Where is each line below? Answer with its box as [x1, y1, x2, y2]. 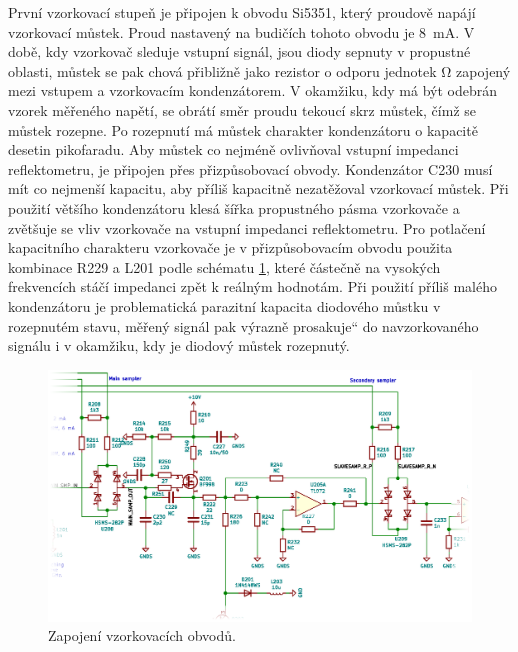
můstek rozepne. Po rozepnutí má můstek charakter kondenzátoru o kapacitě [8, 119, 478, 140]
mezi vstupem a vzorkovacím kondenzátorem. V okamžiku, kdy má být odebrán [8, 80, 498, 101]
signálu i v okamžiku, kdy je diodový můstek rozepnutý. [8, 335, 350, 356]
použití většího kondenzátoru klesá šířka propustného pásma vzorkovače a [8, 197, 460, 218]
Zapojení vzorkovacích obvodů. [48, 625, 236, 646]
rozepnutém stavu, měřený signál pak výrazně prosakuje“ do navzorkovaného [8, 315, 479, 336]
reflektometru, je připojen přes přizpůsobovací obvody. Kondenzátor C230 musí [8, 158, 493, 179]
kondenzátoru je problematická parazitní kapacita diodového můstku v [8, 295, 441, 316]
